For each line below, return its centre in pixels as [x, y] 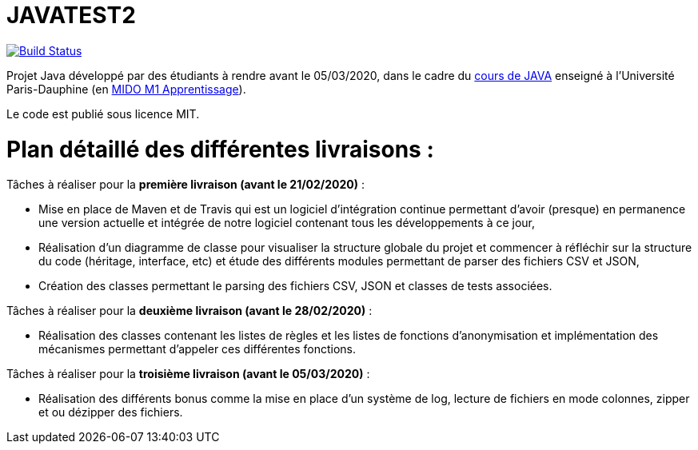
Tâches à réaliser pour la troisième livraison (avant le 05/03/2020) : [188, 374]
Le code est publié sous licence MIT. [103, 113]
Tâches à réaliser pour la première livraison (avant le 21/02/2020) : [186, 185]
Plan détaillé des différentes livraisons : [220, 149]
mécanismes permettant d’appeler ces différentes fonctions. [197, 349]
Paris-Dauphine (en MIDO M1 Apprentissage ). [126, 89]
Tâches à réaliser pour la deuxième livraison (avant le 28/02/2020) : [189, 311]
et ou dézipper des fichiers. [111, 412]
